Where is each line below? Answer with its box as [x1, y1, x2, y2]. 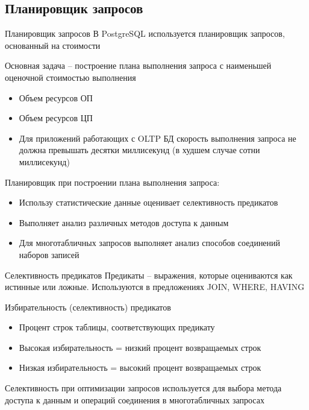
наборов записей [19, 248, 80, 260]
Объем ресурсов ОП [19, 91, 93, 104]
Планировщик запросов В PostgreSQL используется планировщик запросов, [5, 27, 285, 40]
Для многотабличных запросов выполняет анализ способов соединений [19, 236, 281, 249]
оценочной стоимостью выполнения [5, 71, 136, 83]
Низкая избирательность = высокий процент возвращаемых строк [19, 361, 261, 374]
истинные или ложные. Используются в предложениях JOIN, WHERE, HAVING [5, 280, 305, 293]
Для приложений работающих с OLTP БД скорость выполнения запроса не [19, 131, 296, 144]
